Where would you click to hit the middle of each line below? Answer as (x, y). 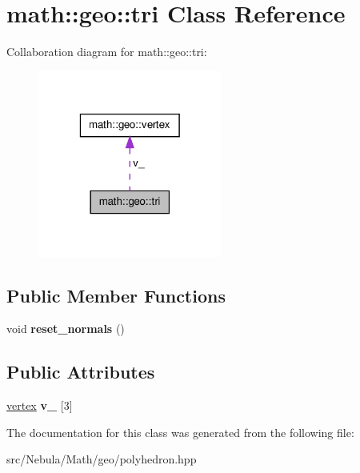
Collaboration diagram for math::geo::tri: (107, 52)
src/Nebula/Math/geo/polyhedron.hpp (102, 459)
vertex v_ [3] (40, 405)
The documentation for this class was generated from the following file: (180, 432)
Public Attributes (81, 372)
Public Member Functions (116, 295)
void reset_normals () (66, 329)
